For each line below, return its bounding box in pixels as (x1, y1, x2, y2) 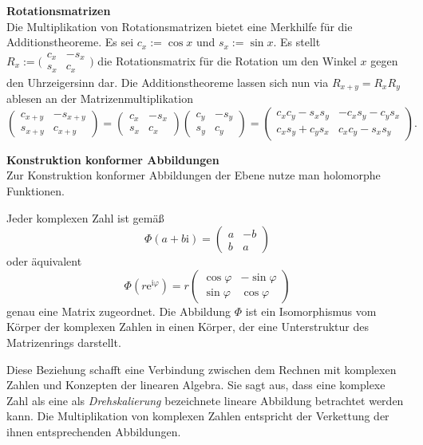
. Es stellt (273, 33, 321, 50)
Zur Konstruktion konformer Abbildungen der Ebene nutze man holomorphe (6, 167, 381, 183)
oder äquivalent (6, 253, 82, 270)
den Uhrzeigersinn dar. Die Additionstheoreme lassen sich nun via (6, 73, 329, 90)
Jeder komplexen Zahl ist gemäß (6, 209, 164, 226)
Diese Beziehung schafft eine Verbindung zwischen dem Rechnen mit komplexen (6, 360, 397, 377)
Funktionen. (6, 182, 65, 199)
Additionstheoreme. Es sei (6, 33, 134, 50)
